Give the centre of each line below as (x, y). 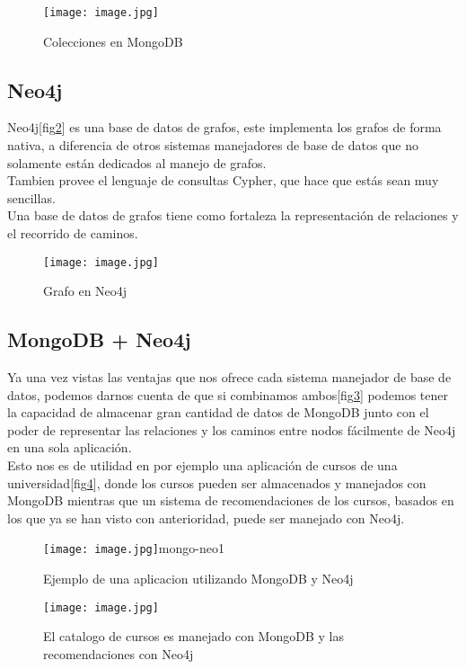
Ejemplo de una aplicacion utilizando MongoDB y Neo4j (198, 579)
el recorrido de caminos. (73, 233)
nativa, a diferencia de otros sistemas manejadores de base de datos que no (213, 145)
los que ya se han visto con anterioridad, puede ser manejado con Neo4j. (206, 517)
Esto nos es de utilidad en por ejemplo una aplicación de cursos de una (202, 465)
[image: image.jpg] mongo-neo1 (134, 548)
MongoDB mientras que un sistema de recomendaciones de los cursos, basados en (231, 500)
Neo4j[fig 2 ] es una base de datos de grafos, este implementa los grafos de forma (224, 127)
